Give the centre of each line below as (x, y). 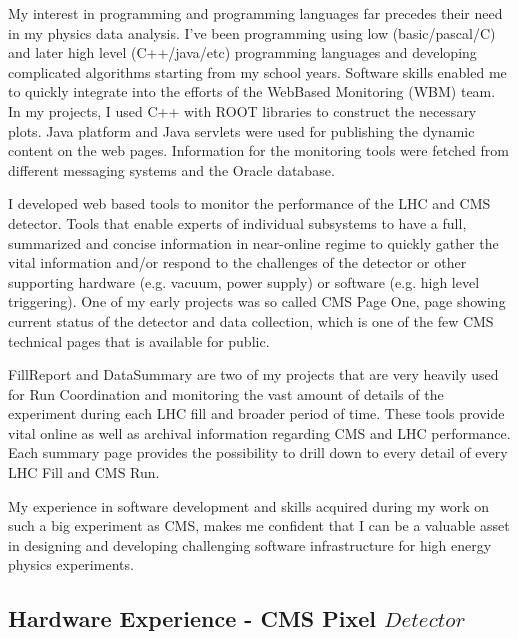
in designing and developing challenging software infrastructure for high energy (250, 544)
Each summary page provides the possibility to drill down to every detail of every (258, 452)
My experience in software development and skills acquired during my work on (249, 505)
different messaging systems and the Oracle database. (171, 169)
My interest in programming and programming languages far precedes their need (255, 13)
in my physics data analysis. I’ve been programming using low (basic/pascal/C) (252, 32)
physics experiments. (71, 564)
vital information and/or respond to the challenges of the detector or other (237, 262)
